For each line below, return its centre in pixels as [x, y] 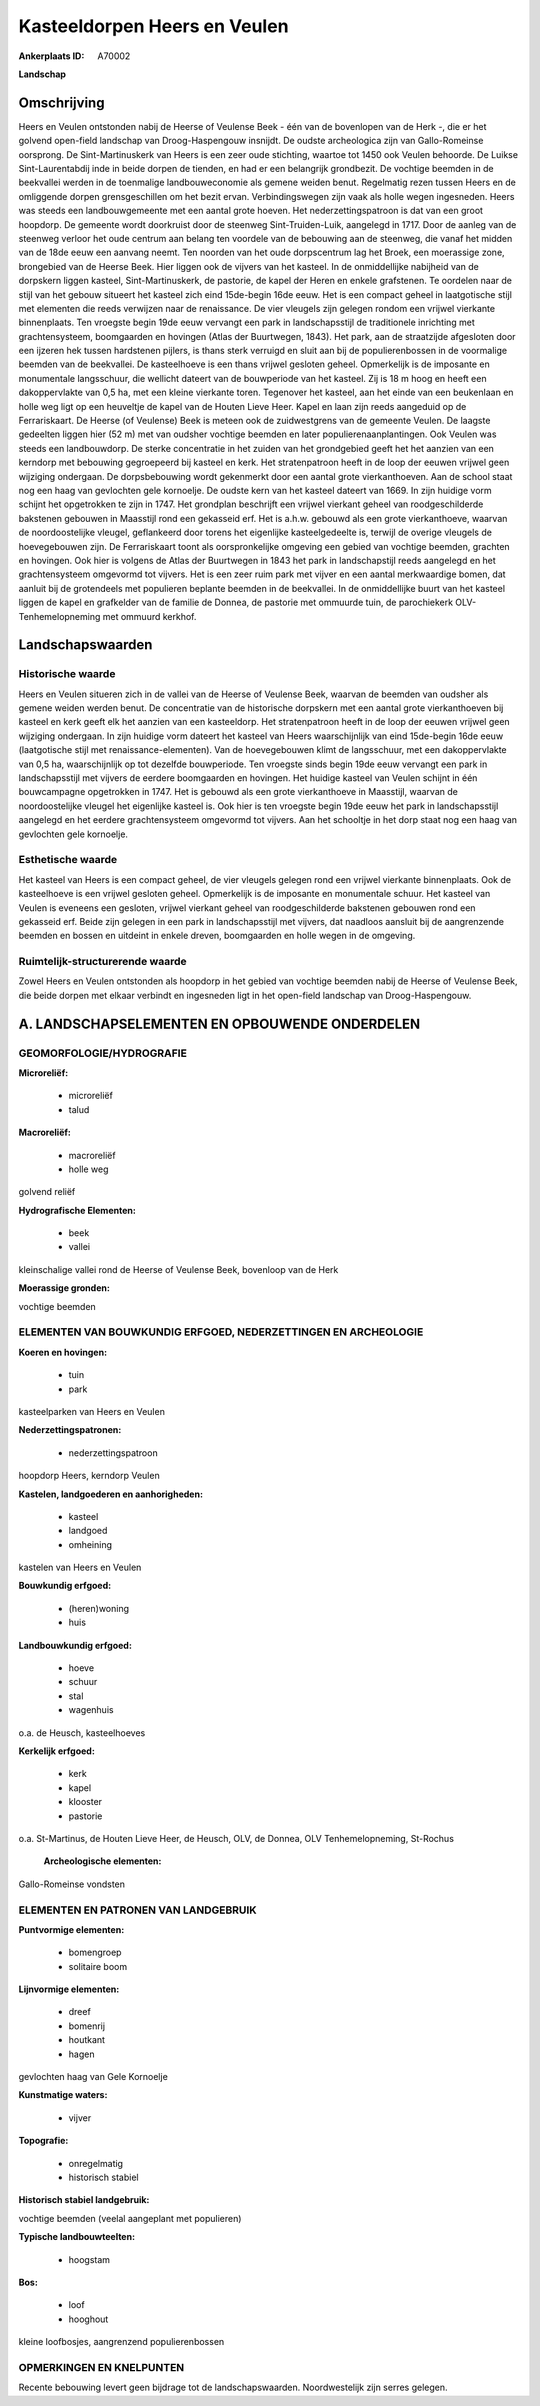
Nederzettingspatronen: [70, 1430]
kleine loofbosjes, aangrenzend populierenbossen [121, 2342]
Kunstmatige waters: [63, 2095]
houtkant [86, 2040]
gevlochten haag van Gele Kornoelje [93, 2076]
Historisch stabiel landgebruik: [84, 2200]
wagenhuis [91, 1710]
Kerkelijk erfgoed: [56, 1751]
